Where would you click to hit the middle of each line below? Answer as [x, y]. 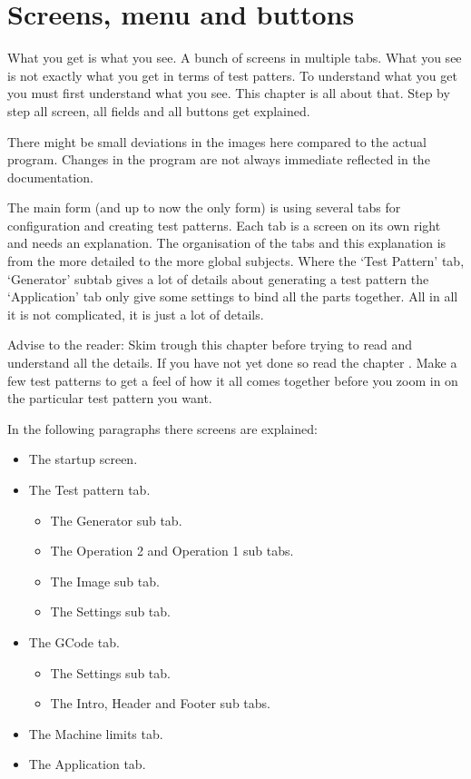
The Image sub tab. [105, 581]
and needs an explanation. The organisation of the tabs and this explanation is [227, 243]
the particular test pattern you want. [110, 398]
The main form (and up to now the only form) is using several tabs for [204, 207]
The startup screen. [83, 459]
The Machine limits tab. [96, 733]
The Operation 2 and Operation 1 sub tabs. [172, 551]
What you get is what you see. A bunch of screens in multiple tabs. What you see [235, 58]
